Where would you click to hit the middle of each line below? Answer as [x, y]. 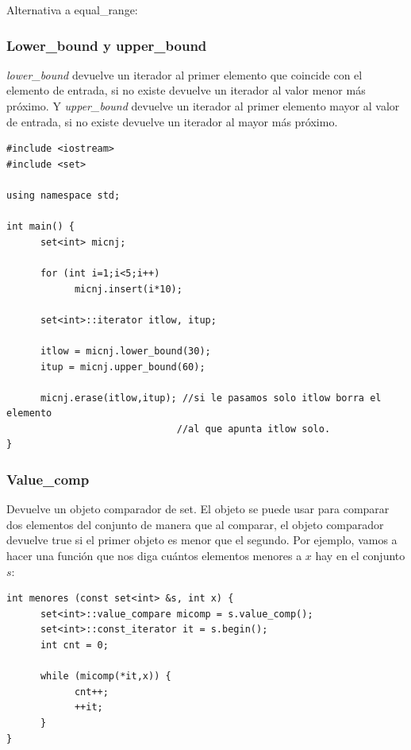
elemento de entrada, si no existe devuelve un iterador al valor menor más [186, 90]
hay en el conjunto [360, 556]
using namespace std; [63, 195]
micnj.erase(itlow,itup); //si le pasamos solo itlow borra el [211, 398]
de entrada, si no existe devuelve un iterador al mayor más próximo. [172, 121]
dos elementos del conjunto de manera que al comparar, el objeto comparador [195, 524]
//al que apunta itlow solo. [254, 429]
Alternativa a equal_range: [72, 10]
